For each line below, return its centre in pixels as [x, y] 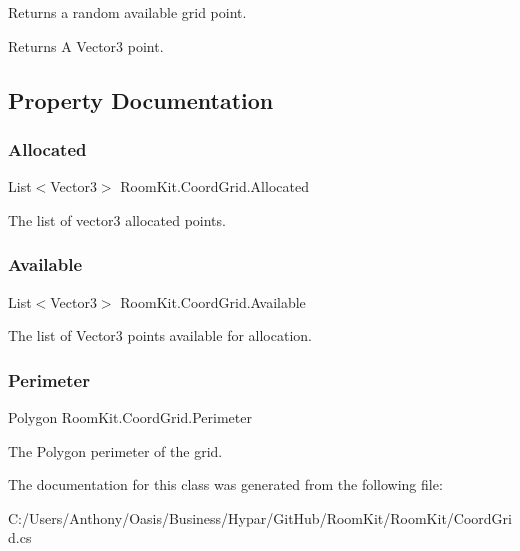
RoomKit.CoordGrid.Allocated [214, 186]
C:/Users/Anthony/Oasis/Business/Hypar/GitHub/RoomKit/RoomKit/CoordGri [260, 517]
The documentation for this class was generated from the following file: [225, 484]
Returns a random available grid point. [127, 12]
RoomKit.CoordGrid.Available [213, 301]
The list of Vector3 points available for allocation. [160, 335]
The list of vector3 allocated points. [117, 219]
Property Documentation [141, 99]
